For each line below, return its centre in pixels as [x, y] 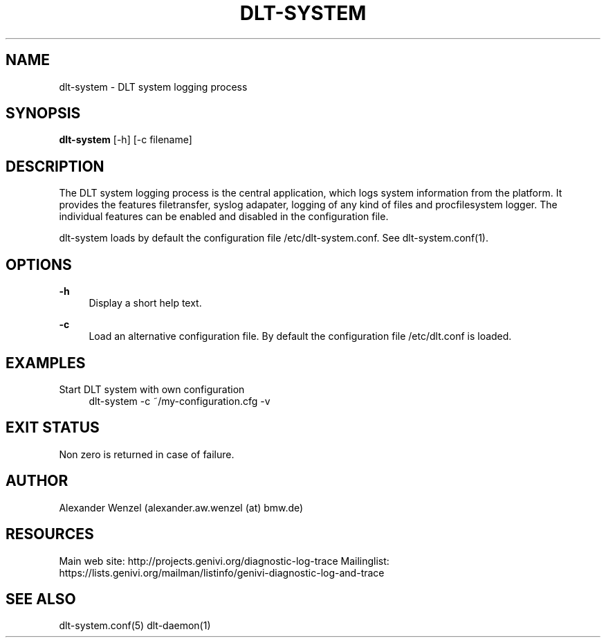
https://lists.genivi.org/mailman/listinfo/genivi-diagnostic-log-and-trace [222, 572]
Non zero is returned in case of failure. [147, 454]
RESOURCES [50, 534]
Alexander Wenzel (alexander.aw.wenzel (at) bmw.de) [181, 507]
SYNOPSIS [43, 114]
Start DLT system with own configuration [152, 389]
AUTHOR [37, 481]
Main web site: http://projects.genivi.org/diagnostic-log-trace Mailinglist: [224, 561]
